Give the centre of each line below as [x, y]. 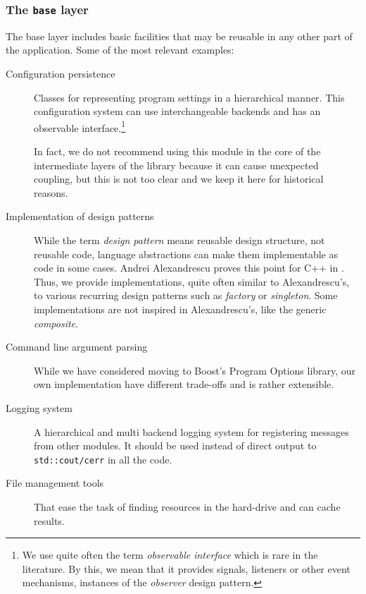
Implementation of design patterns [80, 216]
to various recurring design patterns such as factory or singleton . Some [186, 295]
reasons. [51, 192]
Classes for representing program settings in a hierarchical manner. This [189, 97]
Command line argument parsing [77, 347]
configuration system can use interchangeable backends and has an [177, 111]
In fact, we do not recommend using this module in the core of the [177, 151]
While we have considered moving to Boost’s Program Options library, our [195, 370]
